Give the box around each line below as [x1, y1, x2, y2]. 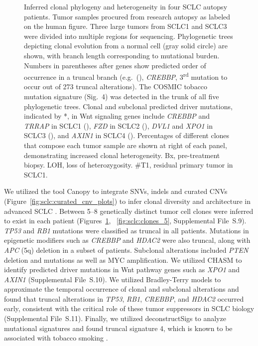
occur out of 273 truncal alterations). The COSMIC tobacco [24, 81, 208, 92]
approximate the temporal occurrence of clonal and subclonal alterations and [4, 284, 239, 294]
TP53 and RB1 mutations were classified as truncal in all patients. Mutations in [4, 225, 249, 235]
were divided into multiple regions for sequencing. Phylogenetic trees [24, 30, 233, 41]
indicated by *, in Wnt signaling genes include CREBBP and [24, 111, 210, 121]
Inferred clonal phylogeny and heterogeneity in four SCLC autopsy [24, 1, 228, 11]
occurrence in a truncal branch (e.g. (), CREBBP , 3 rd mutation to [24, 70, 228, 82]
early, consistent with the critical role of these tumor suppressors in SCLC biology [4, 303, 255, 314]
